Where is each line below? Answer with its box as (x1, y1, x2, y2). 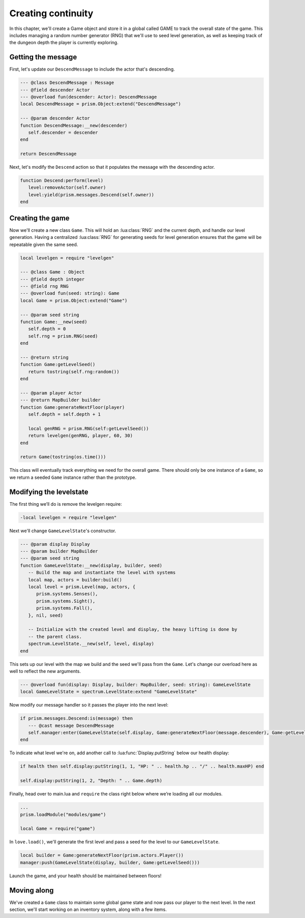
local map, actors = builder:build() (28, 577, 122, 583)
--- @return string (20, 355, 69, 360)
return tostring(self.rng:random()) (28, 369, 119, 375)
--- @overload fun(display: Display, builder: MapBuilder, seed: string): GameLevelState (20, 682, 251, 687)
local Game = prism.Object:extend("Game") (20, 297, 128, 303)
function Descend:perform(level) (20, 178, 104, 183)
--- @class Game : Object (20, 269, 85, 275)
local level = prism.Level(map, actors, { (28, 584, 136, 590)
